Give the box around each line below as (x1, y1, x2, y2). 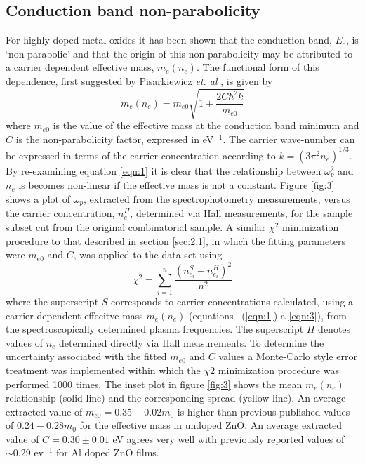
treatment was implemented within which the (6, 362, 201, 377)
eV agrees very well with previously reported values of (112, 431, 345, 446)
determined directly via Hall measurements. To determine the (59, 335, 324, 350)
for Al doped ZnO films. (56, 445, 159, 460)
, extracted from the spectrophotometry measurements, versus (84, 191, 350, 206)
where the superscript (6, 293, 99, 308)
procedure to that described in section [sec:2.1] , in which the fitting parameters (6, 233, 345, 248)
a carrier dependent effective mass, (6, 60, 154, 74)
